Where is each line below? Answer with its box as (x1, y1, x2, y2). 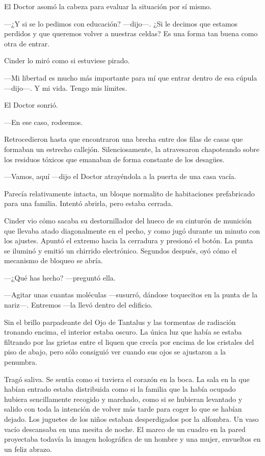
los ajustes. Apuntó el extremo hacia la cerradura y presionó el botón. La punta (4, 235, 253, 246)
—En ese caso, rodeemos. (4, 116, 83, 127)
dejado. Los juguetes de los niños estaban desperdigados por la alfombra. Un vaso (4, 414, 259, 424)
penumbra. (4, 357, 38, 367)
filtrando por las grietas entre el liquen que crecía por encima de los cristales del (4, 336, 254, 347)
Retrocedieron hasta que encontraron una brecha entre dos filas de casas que (4, 134, 243, 144)
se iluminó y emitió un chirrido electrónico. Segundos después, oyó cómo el (4, 245, 237, 256)
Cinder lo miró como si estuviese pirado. (4, 55, 130, 66)
